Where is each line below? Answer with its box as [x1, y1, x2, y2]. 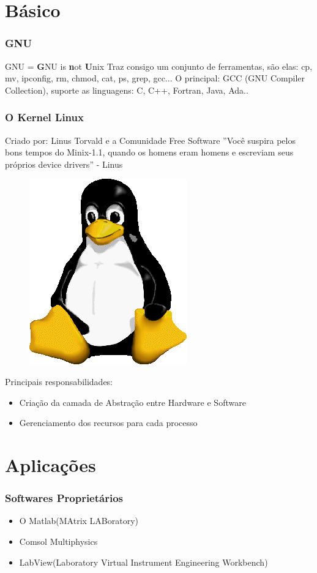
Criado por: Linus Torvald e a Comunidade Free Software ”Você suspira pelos [5, 133, 296, 146]
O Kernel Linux [5, 110, 84, 125]
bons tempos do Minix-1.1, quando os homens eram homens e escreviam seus [5, 146, 294, 159]
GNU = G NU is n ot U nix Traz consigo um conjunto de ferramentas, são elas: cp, [5, 59, 313, 72]
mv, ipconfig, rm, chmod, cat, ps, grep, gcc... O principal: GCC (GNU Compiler [5, 72, 305, 84]
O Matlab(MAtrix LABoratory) [19, 514, 139, 527]
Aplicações [5, 452, 96, 477]
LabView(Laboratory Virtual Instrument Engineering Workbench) [19, 555, 268, 568]
